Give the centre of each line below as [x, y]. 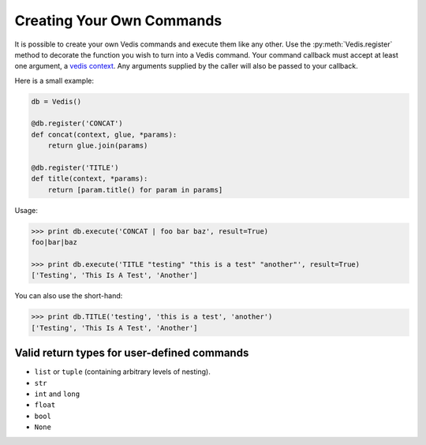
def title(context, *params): [90, 179]
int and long [57, 394]
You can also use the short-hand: [69, 296]
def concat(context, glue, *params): [104, 135]
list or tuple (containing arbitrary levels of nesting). [122, 372]
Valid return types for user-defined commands [132, 353]
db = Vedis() [56, 101]
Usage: [26, 210]
